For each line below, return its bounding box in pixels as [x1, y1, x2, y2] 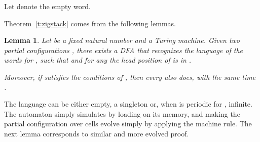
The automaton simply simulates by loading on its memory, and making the [4, 108, 240, 119]
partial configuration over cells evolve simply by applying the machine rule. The [4, 118, 252, 129]
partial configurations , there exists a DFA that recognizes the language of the [4, 44, 243, 55]
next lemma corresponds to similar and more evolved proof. [4, 128, 189, 138]
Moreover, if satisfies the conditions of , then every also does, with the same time [4, 71, 256, 82]
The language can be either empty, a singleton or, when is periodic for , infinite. [4, 99, 252, 109]
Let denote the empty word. [4, 1, 91, 11]
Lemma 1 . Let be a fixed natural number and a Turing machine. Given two [4, 35, 240, 45]
